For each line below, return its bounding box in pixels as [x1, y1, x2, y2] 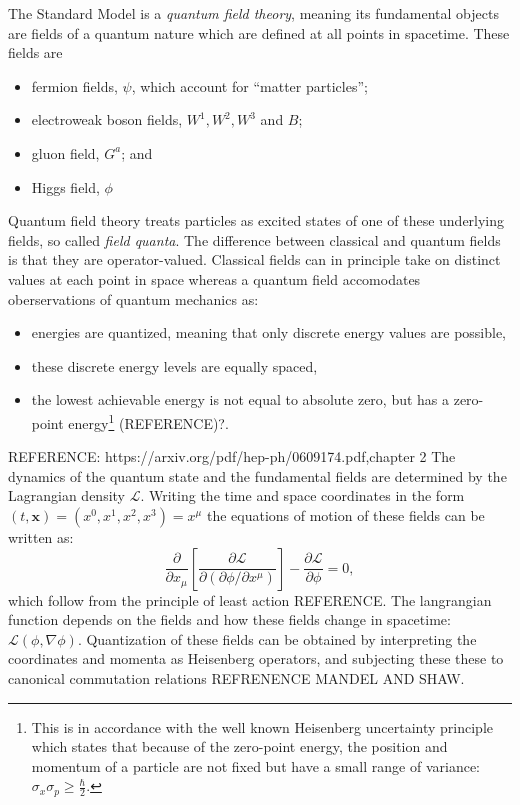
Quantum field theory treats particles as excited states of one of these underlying [8, 210, 505, 231]
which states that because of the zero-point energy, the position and [31, 736, 448, 757]
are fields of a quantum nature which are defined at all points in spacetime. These [8, 22, 510, 43]
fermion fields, [31, 75, 118, 96]
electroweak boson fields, [31, 109, 183, 130]
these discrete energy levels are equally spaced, [31, 355, 318, 376]
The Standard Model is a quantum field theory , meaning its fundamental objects [8, 3, 499, 23]
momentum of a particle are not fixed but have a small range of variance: [31, 755, 481, 776]
